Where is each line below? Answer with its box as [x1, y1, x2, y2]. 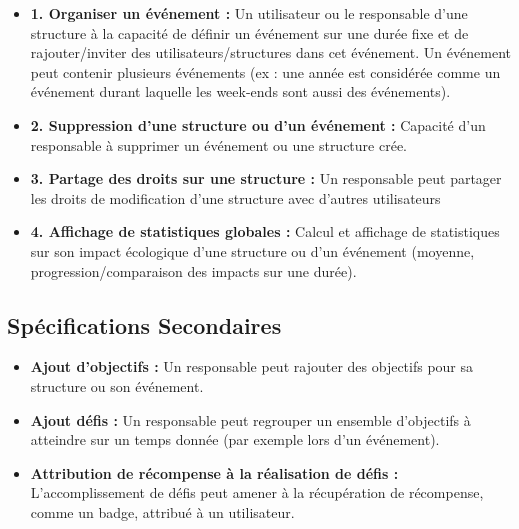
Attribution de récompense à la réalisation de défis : [30, 462, 399, 483]
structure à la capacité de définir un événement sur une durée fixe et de [30, 22, 469, 43]
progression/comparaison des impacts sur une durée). [30, 260, 357, 281]
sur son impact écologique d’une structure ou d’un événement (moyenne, [30, 240, 475, 261]
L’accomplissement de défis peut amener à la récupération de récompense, [30, 482, 484, 503]
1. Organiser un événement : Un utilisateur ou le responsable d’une [30, 3, 468, 23]
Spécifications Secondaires [7, 309, 282, 340]
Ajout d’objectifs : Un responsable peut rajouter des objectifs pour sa [30, 356, 474, 377]
